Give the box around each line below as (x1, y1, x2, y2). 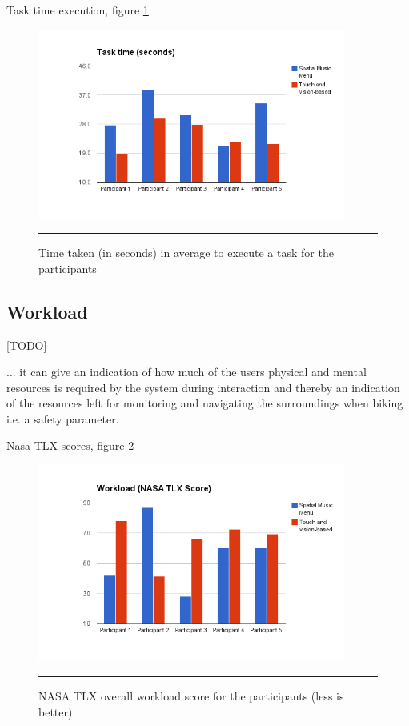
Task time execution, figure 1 (6, 2, 149, 18)
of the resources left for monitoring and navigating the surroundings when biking (6, 395, 403, 411)
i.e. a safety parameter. (6, 410, 119, 427)
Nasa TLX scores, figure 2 (6, 437, 134, 454)
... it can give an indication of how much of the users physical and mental (6, 363, 367, 380)
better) (38, 703, 73, 720)
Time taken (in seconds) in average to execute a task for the (38, 244, 334, 261)
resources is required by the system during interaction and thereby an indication (6, 379, 400, 395)
